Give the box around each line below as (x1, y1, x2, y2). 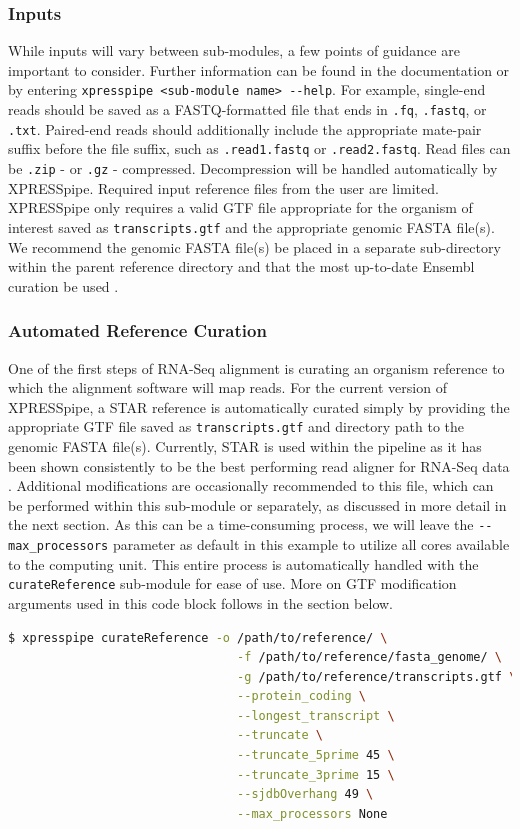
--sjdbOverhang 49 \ (237, 787, 374, 802)
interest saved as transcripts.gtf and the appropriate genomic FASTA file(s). (8, 216, 495, 237)
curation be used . (8, 275, 119, 296)
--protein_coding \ (237, 689, 366, 704)
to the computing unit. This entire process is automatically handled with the (8, 553, 479, 574)
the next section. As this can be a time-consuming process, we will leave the (8, 514, 474, 535)
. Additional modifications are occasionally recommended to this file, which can (8, 475, 494, 496)
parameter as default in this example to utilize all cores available (112, 534, 510, 554)
